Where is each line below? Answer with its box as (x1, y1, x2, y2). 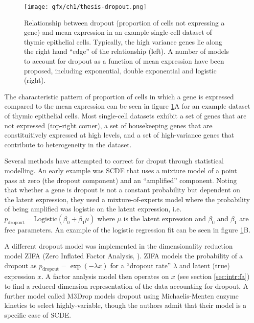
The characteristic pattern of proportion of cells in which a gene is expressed (4, 91, 234, 101)
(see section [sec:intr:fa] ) (177, 271, 250, 281)
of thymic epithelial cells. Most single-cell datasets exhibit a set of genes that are (4, 111, 247, 120)
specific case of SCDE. (4, 309, 71, 320)
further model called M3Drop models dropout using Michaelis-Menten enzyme (4, 290, 239, 300)
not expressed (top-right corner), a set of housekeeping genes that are (4, 120, 212, 130)
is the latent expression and (123, 213, 206, 223)
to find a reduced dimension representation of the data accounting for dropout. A (4, 280, 249, 291)
